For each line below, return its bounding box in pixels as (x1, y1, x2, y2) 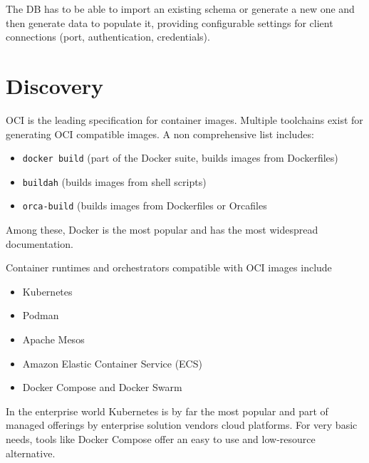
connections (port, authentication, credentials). (6, 29, 210, 44)
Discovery (6, 71, 103, 100)
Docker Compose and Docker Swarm (22, 380, 182, 395)
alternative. (6, 445, 56, 460)
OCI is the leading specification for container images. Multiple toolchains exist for (6, 112, 363, 127)
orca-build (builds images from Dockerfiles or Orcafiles (22, 198, 267, 213)
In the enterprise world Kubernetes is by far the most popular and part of (6, 403, 328, 418)
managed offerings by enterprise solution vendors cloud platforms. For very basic (6, 417, 358, 432)
